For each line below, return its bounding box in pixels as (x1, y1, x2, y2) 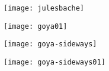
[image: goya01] (4, 22, 68, 31)
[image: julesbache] (4, 4, 85, 12)
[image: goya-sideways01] (4, 58, 105, 66)
